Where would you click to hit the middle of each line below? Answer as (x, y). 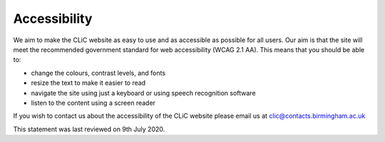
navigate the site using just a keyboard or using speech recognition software (143, 93)
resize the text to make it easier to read (88, 83)
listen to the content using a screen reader (93, 103)
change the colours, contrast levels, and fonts (98, 73)
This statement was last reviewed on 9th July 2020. (89, 129)
